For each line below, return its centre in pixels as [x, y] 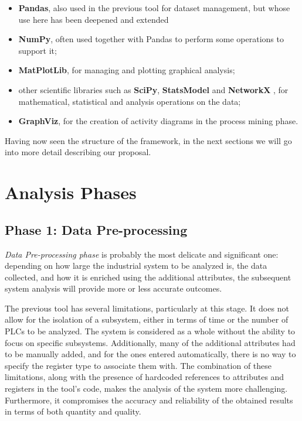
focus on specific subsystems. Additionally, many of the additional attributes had [150, 342]
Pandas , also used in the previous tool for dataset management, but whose [154, 8]
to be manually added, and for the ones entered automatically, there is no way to [150, 354]
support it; [38, 50]
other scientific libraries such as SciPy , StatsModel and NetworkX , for [153, 89]
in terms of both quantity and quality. [73, 411]
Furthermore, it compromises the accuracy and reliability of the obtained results [149, 400]
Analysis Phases [71, 192]
